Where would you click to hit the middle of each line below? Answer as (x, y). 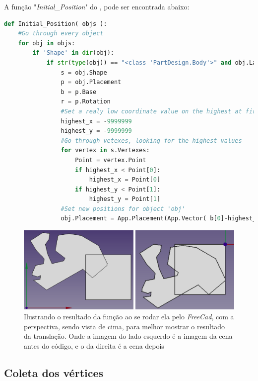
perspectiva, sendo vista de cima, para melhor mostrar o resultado (125, 326)
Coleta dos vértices (54, 372)
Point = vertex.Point (111, 160)
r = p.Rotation (86, 102)
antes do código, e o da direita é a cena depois (94, 345)
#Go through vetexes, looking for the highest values (151, 141)
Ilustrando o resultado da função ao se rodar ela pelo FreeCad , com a (129, 317)
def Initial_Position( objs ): (56, 24)
